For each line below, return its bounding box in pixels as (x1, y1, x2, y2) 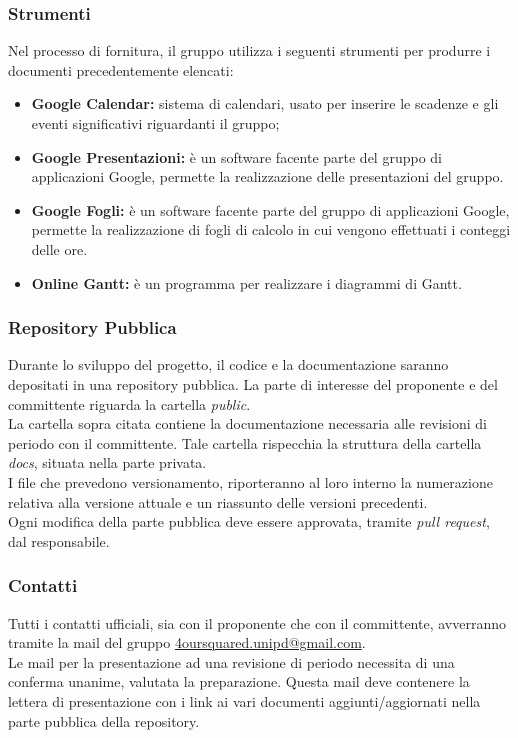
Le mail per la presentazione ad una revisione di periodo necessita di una (8, 651, 455, 672)
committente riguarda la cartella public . (8, 393, 251, 414)
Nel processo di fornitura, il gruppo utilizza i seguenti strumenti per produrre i (8, 40, 491, 61)
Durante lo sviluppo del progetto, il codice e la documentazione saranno (8, 354, 449, 375)
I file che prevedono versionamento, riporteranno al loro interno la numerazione (8, 471, 493, 492)
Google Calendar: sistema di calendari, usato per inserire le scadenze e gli (31, 93, 499, 114)
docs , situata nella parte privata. (8, 452, 207, 473)
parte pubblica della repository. (8, 710, 200, 731)
